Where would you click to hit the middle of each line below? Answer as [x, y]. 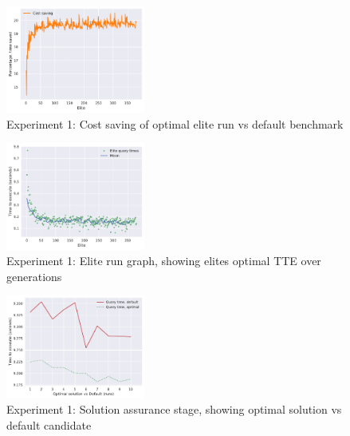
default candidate [49, 424]
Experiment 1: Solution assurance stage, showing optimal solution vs [174, 409]
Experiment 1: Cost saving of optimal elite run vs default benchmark [175, 123]
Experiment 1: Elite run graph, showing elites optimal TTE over [164, 261]
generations [34, 276]
